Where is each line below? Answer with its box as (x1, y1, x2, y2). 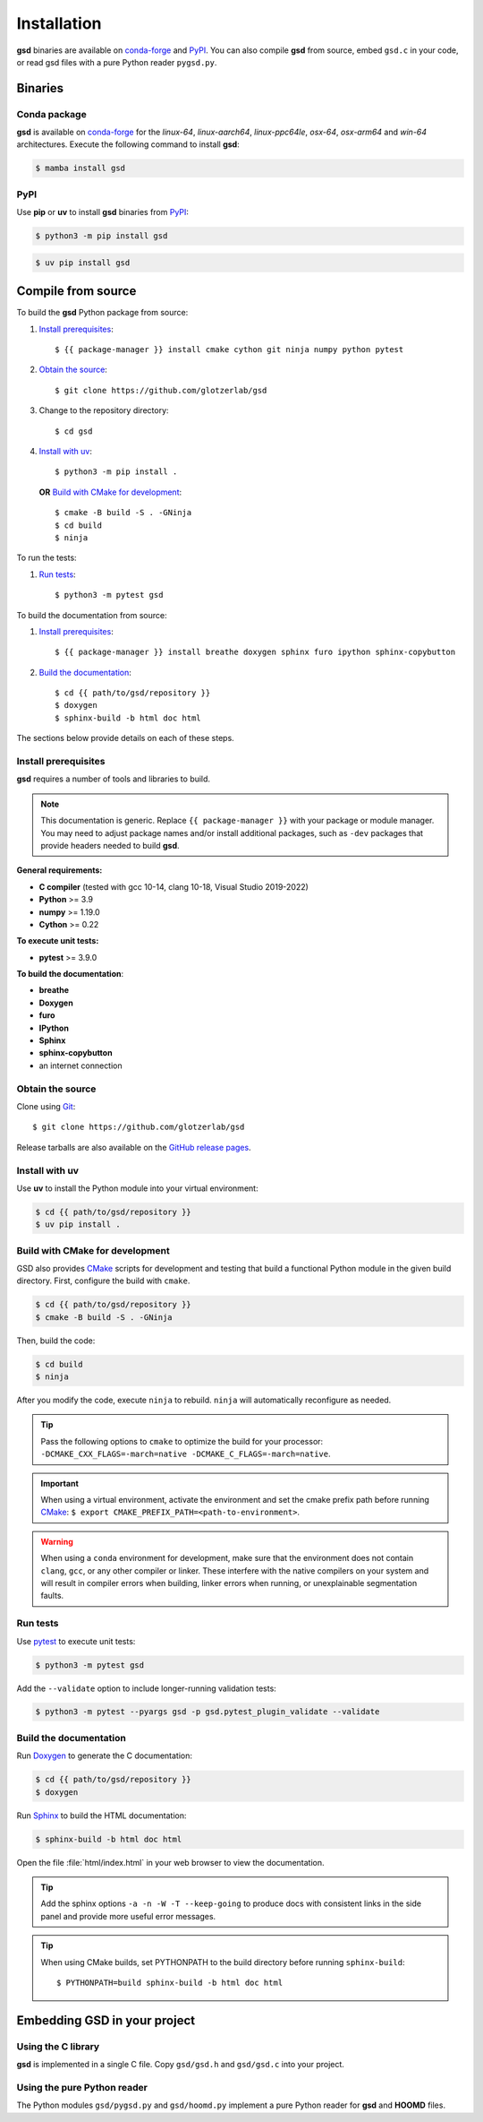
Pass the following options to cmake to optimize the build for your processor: (40, 1436, 324, 1446)
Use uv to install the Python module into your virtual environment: (16, 1183, 258, 1194)
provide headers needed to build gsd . (40, 840, 180, 850)
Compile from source (16, 283, 137, 299)
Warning (40, 1536, 73, 1547)
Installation (16, 13, 102, 33)
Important (40, 1478, 80, 1488)
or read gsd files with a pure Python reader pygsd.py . (16, 56, 217, 67)
